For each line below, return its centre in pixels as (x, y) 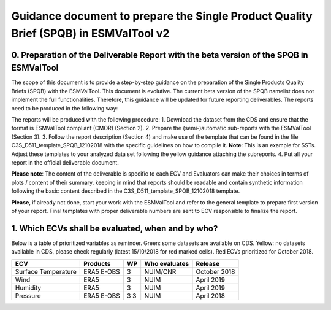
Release (208, 263)
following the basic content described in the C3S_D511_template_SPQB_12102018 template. (126, 191)
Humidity (28, 287)
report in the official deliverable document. (65, 162)
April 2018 (210, 296)
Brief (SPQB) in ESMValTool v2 (90, 33)
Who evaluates (167, 263)
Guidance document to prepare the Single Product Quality (162, 16)
